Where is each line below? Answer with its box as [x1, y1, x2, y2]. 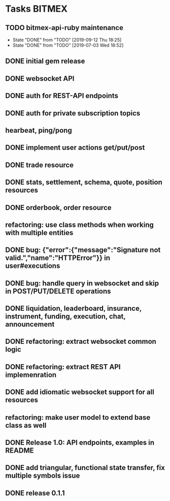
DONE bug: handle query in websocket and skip [5, 279, 159, 287]
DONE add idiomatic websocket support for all [5, 388, 155, 397]
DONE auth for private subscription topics [5, 109, 141, 117]
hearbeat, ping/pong [5, 126, 72, 135]
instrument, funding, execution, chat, [5, 312, 126, 321]
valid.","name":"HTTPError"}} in [5, 254, 111, 262]
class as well [5, 421, 47, 430]
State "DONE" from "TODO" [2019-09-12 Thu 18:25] [12, 37, 122, 43]
